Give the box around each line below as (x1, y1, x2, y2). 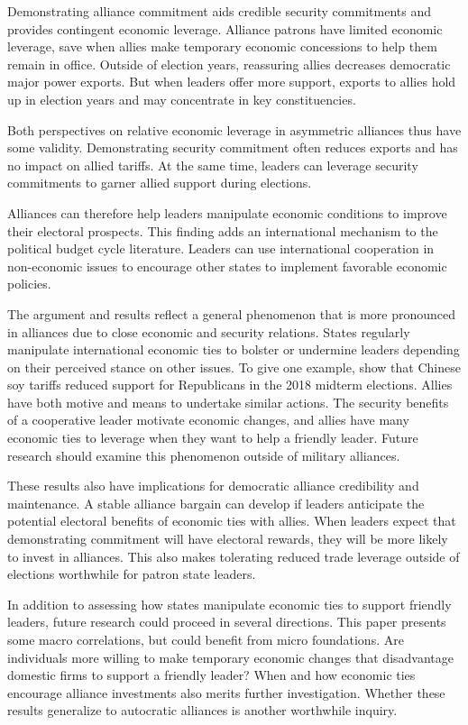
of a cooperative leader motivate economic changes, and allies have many (7, 410, 409, 429)
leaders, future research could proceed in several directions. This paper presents (7, 612, 446, 631)
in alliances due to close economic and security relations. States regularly (7, 322, 410, 341)
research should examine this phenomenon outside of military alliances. (7, 445, 400, 464)
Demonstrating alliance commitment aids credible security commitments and (7, 2, 431, 20)
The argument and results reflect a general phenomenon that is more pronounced (7, 304, 456, 323)
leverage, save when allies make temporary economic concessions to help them (7, 37, 437, 56)
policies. (7, 274, 51, 293)
